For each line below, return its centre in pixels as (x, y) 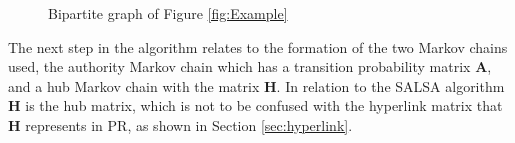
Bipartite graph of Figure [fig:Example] (168, 13)
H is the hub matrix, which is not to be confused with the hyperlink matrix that (255, 105)
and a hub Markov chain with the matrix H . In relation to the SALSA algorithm (256, 85)
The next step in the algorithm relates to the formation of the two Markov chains (258, 46)
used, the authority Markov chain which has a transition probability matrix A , (250, 66)
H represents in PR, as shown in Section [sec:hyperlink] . (180, 124)
